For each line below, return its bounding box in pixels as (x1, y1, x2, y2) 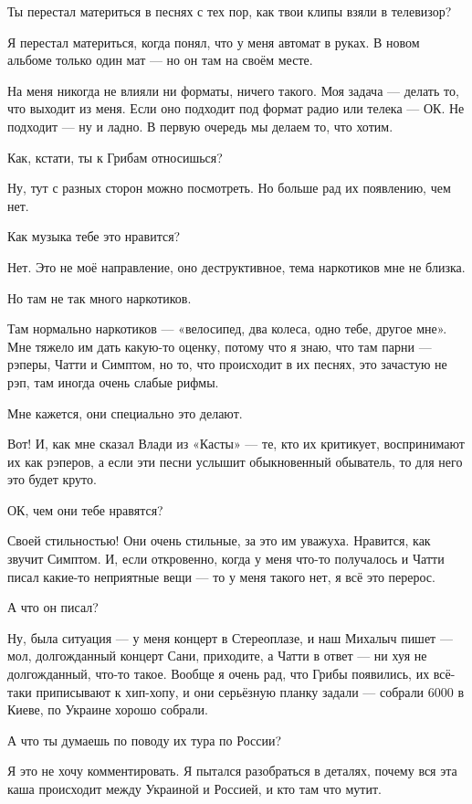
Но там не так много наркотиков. (7, 288, 192, 307)
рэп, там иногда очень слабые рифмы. (7, 372, 219, 391)
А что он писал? (7, 598, 99, 617)
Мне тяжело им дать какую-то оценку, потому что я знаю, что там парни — (7, 336, 432, 355)
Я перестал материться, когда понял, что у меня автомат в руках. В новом (7, 32, 420, 51)
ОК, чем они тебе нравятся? (7, 500, 163, 519)
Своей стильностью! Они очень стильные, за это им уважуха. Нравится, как (7, 531, 431, 550)
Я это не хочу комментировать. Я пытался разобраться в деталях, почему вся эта (7, 761, 457, 780)
